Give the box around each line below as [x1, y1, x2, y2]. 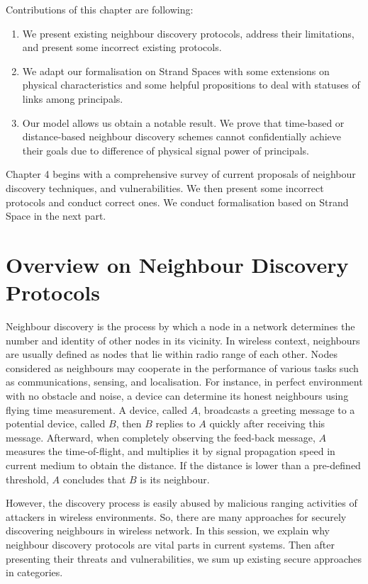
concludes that [62, 471, 126, 486]
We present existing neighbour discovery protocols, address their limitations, [22, 26, 355, 40]
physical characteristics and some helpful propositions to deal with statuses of [22, 77, 360, 92]
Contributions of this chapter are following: [6, 2, 194, 16]
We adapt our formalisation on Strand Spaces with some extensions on [22, 63, 330, 78]
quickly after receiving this [209, 416, 325, 431]
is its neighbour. [140, 471, 210, 486]
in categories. [6, 565, 63, 580]
